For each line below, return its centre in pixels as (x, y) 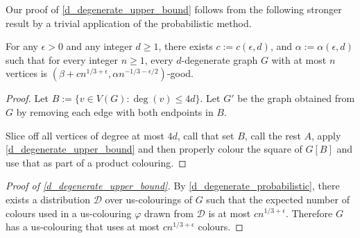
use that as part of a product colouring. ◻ (96, 162)
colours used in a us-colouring (69, 213)
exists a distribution (48, 199)
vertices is (27, 73)
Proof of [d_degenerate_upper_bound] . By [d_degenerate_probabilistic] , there (173, 186)
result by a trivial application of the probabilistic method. (129, 23)
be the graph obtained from (296, 98)
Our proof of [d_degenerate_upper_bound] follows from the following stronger (174, 9)
